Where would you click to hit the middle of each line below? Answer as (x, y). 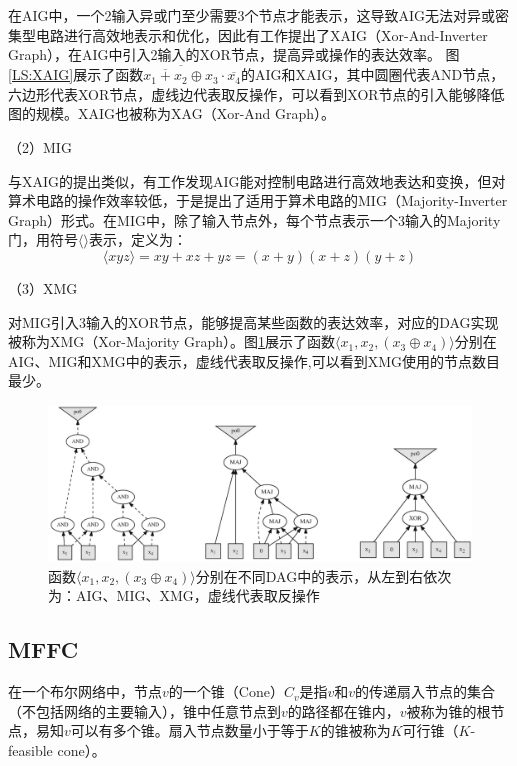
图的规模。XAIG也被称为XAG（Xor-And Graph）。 (172, 113)
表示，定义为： (137, 239)
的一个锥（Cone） (226, 691)
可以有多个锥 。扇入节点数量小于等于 (189, 730)
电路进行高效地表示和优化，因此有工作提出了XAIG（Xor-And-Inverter (261, 34)
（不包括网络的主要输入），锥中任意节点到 (144, 710)
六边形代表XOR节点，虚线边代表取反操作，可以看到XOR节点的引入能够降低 (256, 93)
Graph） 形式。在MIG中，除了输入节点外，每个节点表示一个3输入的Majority (254, 219)
